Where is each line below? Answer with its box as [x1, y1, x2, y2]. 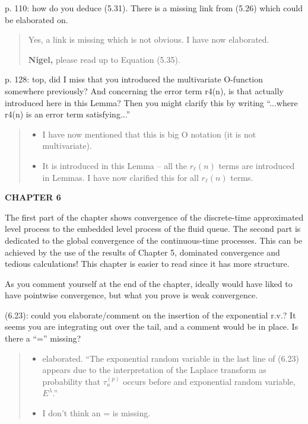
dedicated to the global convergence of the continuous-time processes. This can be [5, 234, 303, 246]
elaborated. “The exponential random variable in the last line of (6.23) [42, 352, 299, 364]
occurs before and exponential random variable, [123, 375, 296, 387]
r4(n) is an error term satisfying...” [5, 108, 131, 120]
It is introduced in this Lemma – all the [42, 159, 188, 171]
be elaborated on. [5, 13, 68, 25]
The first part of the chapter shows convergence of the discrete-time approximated [5, 211, 304, 223]
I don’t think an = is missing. [42, 407, 151, 419]
